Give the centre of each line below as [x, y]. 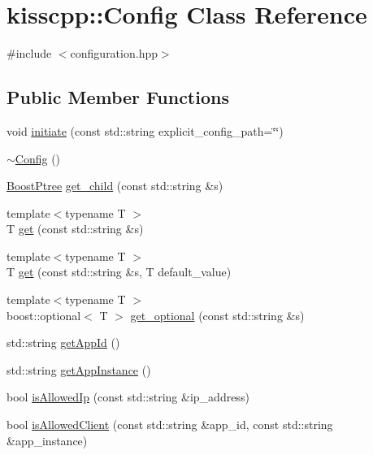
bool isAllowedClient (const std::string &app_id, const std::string [170, 425]
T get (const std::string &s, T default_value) [119, 272]
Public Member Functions [118, 97]
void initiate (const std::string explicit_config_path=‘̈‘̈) [145, 130]
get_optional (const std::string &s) [217, 315]
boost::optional [44, 315]
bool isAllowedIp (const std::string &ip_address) [128, 397]
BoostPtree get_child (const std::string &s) [115, 186]
